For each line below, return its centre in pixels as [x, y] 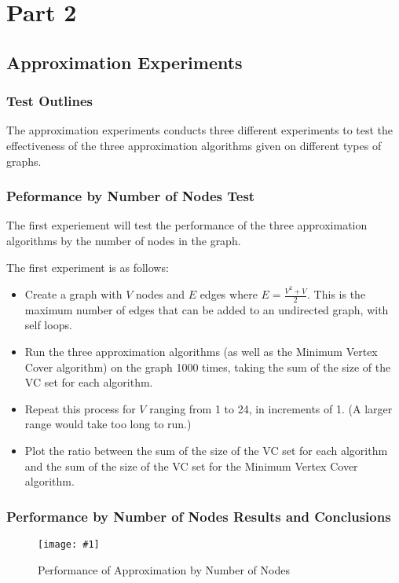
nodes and [160, 294]
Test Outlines [49, 101]
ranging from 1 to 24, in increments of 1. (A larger [271, 408]
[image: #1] [69, 545]
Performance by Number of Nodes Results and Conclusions [199, 516]
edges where [229, 294]
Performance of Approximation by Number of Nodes [164, 569]
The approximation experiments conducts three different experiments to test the [200, 130]
